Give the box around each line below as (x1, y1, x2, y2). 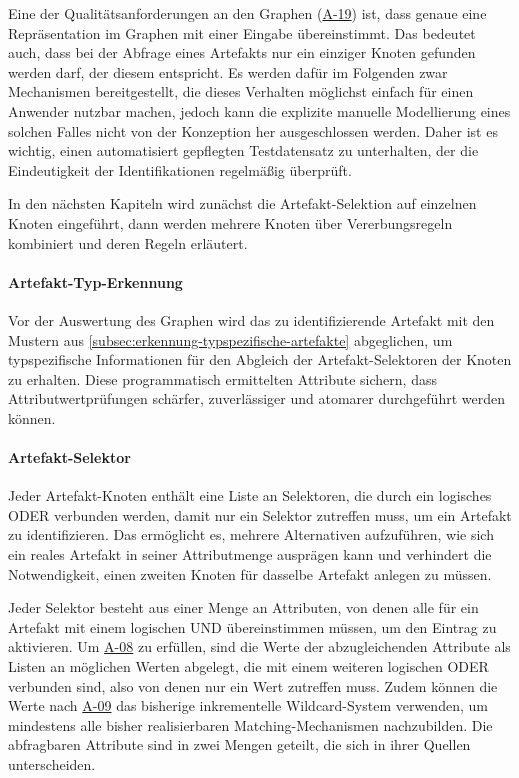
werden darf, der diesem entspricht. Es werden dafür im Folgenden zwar (8, 61, 448, 82)
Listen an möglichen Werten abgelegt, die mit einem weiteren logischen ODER (8, 656, 489, 677)
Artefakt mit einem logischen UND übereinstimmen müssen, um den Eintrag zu (8, 616, 497, 637)
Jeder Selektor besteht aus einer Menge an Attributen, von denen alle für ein (8, 597, 479, 618)
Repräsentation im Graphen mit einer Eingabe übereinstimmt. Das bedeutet (8, 22, 476, 43)
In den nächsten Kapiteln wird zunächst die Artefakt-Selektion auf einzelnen (8, 193, 477, 214)
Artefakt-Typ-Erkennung (8, 271, 183, 292)
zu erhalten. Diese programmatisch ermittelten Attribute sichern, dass (8, 368, 437, 389)
